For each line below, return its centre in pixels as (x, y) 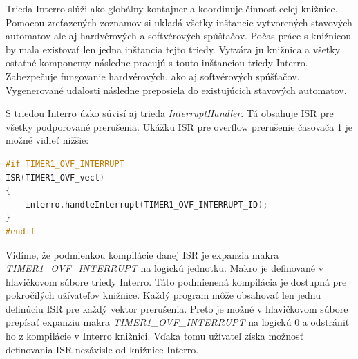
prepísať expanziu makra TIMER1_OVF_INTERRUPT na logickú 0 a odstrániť (178, 322)
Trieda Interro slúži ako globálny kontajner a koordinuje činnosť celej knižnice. (172, 8)
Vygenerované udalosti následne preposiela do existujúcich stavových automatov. (176, 90)
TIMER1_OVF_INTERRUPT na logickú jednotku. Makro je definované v (165, 268)
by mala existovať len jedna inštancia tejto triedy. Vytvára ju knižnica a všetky (173, 49)
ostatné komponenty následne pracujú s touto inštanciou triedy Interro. (157, 63)
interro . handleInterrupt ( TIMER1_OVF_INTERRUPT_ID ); (147, 204)
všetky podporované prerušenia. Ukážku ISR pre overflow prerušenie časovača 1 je (179, 126)
